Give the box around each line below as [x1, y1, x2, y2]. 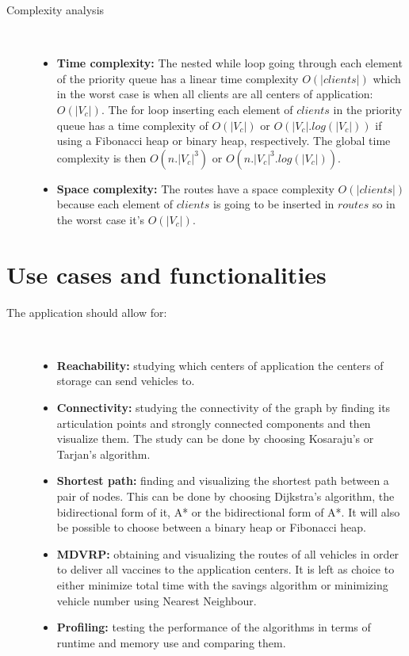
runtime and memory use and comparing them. [56, 634, 286, 650]
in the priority [333, 101, 403, 117]
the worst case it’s [56, 211, 145, 227]
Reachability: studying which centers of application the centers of [56, 357, 384, 373]
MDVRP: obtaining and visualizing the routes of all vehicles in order [56, 545, 399, 562]
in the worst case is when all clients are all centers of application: [56, 86, 373, 102]
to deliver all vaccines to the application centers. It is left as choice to [56, 561, 395, 578]
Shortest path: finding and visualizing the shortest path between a [56, 472, 389, 489]
